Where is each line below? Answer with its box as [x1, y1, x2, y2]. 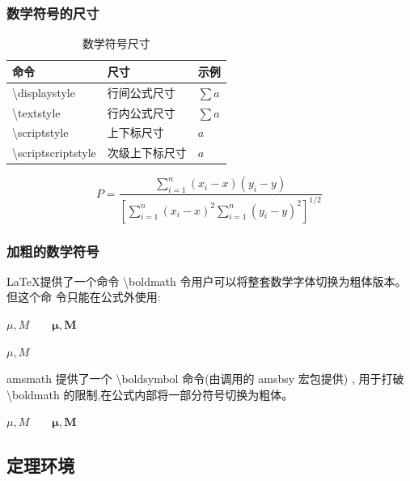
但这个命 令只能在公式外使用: [6, 288, 161, 305]
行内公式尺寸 [107, 104, 175, 121]
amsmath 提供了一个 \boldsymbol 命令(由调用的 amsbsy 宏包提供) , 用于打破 [6, 370, 404, 387]
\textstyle [12, 104, 61, 121]
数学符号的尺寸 [6, 2, 99, 23]
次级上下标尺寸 [107, 144, 187, 161]
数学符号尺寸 [82, 35, 150, 52]
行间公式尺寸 [107, 83, 175, 100]
